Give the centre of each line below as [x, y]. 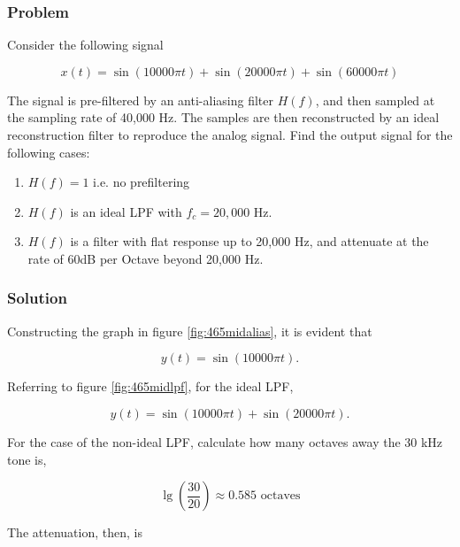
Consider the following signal [85, 45]
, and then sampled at [375, 100]
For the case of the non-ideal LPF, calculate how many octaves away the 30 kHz [225, 441]
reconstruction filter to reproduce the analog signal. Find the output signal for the [230, 135]
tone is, [27, 459]
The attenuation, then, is [75, 532]
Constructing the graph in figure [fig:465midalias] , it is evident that [190, 331]
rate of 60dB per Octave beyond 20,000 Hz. [146, 258]
